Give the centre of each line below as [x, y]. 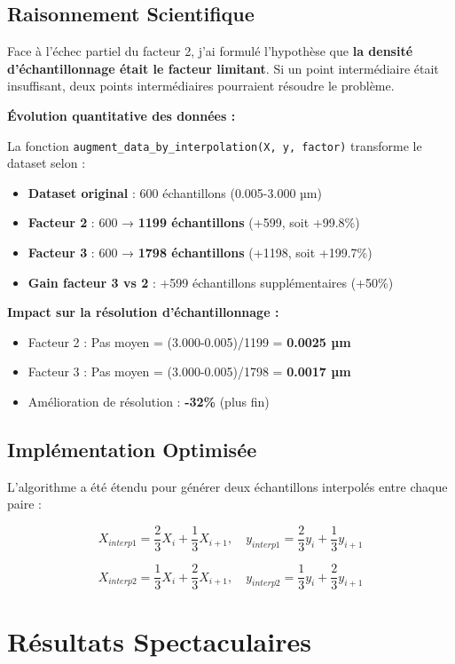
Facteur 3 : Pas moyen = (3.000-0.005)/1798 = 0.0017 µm [189, 372]
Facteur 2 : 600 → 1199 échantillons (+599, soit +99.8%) [194, 222]
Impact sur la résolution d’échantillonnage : [143, 312]
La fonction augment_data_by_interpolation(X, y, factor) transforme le [215, 145]
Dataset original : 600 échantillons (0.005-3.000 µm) [175, 192]
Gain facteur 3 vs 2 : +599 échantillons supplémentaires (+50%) [211, 282]
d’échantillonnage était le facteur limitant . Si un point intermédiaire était [223, 68]
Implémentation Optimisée [132, 449]
